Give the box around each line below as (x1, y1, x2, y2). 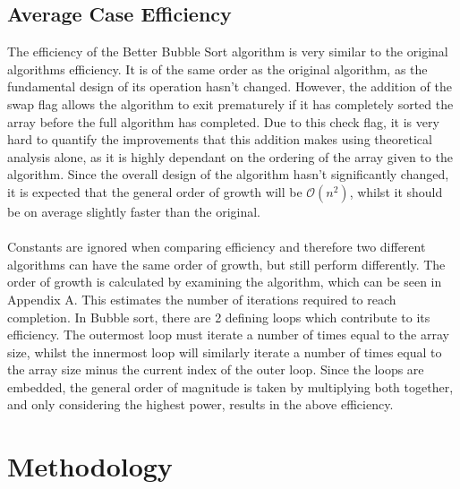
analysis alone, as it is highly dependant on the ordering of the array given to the (7, 147, 453, 166)
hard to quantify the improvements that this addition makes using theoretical (7, 130, 432, 149)
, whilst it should (349, 182, 443, 201)
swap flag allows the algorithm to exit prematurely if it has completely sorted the (7, 94, 454, 113)
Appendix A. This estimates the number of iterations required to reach (7, 289, 396, 308)
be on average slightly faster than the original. (7, 202, 261, 220)
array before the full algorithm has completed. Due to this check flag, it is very (7, 112, 439, 131)
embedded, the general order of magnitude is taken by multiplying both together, (7, 377, 454, 396)
